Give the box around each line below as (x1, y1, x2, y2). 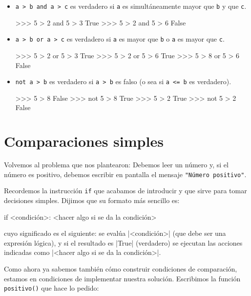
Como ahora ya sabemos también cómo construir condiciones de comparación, (4, 263, 237, 273)
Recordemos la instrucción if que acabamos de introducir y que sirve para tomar (4, 185, 247, 196)
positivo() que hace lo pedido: (4, 283, 99, 293)
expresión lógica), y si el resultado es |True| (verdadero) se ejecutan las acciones (4, 237, 243, 248)
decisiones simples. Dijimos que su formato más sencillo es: (4, 195, 180, 205)
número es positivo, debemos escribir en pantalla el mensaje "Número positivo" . (4, 169, 247, 179)
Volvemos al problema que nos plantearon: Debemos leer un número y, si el (4, 159, 229, 170)
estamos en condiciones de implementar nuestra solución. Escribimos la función (4, 273, 241, 283)
